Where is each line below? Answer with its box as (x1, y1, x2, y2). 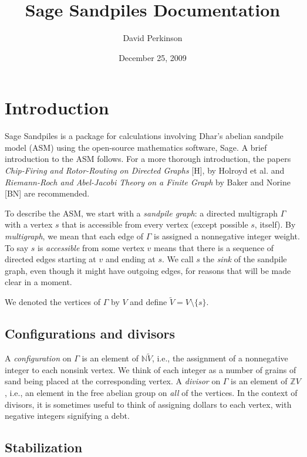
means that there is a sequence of (154, 241, 274, 253)
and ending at (105, 253, 156, 265)
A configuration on (5, 352, 72, 364)
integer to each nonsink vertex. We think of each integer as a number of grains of (5, 363, 296, 375)
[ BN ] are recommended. (5, 187, 90, 199)
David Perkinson (123, 32, 183, 44)
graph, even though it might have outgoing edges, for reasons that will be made (5, 264, 291, 276)
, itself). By (254, 218, 296, 231)
